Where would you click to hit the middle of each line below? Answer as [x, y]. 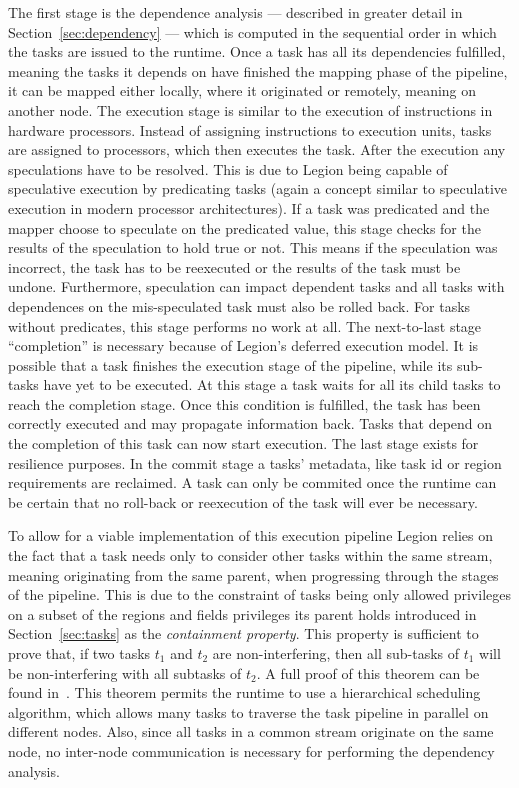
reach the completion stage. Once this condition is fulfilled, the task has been [244, 403]
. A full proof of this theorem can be [368, 672]
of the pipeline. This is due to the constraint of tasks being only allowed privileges [259, 594]
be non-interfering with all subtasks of [125, 672]
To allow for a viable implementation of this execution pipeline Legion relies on [250, 535]
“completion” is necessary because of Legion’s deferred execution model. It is [243, 345]
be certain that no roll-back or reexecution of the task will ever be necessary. [243, 501]
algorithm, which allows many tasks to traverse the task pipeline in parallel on [248, 711]
